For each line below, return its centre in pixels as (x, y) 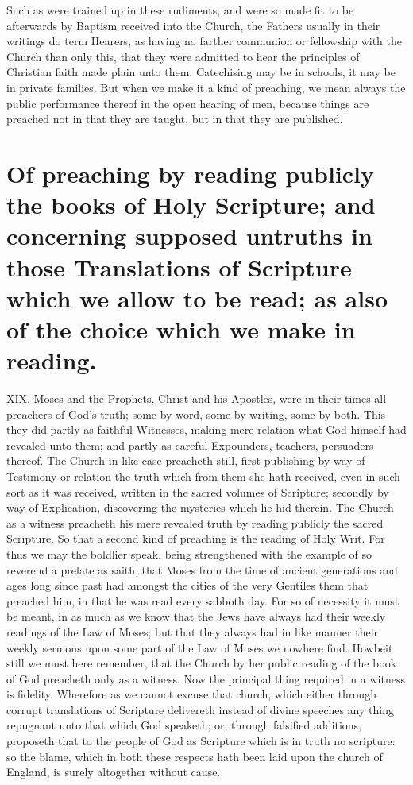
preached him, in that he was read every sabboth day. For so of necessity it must (203, 600)
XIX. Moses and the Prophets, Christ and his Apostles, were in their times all (197, 398)
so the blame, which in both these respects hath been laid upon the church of (195, 756)
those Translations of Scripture (179, 267)
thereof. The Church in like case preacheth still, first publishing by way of (186, 460)
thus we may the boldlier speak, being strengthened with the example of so (189, 553)
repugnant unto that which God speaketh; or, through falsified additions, (184, 725)
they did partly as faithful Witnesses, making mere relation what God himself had (206, 429)
